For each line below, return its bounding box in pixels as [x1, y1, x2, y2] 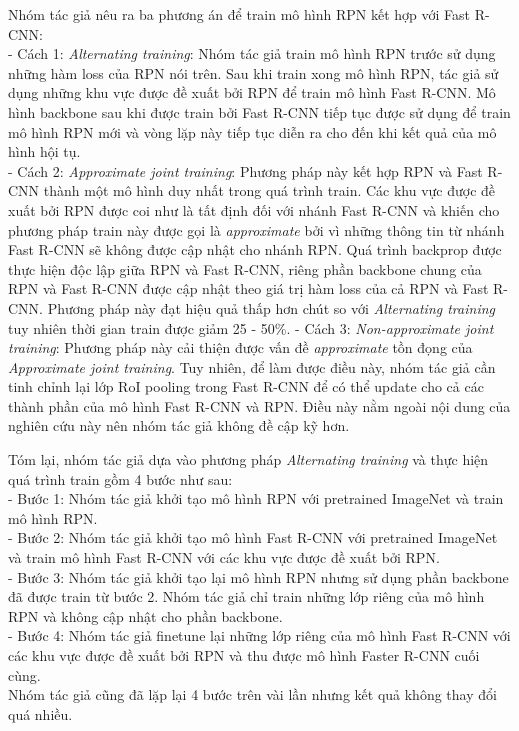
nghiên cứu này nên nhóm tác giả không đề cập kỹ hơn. [8, 415, 350, 436]
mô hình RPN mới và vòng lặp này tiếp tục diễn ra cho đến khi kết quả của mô [8, 121, 497, 142]
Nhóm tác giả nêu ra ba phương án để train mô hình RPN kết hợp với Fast [8, 4, 470, 24]
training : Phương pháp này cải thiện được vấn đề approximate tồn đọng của [8, 337, 473, 358]
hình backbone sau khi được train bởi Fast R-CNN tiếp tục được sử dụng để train [8, 101, 511, 122]
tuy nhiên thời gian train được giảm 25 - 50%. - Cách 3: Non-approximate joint [8, 317, 494, 338]
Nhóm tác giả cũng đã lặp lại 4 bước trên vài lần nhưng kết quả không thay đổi [8, 684, 497, 705]
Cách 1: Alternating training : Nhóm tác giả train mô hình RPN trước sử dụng [17, 43, 496, 64]
